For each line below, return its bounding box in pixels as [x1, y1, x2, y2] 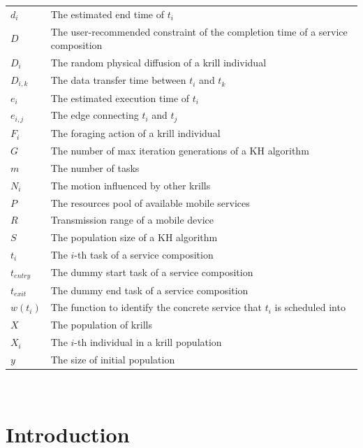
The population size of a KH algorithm [50, 230, 218, 245]
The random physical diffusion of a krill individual [50, 55, 267, 70]
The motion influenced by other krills [50, 178, 211, 192]
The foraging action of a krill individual [50, 126, 221, 140]
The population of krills [50, 317, 152, 332]
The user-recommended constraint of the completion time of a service [50, 24, 348, 38]
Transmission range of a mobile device [50, 212, 214, 227]
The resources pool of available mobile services [50, 195, 250, 210]
